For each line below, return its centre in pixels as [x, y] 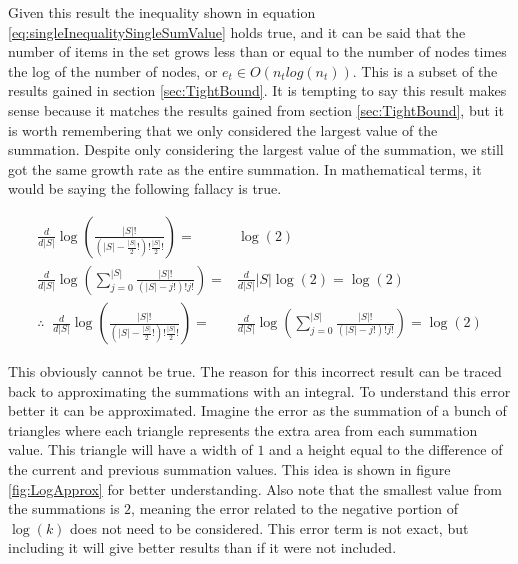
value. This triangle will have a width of [130, 449]
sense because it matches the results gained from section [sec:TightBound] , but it [256, 109]
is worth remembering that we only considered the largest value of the [223, 129]
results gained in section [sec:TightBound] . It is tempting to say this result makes [257, 90]
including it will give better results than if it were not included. [202, 547]
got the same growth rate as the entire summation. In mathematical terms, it [245, 168]
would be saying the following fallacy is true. [145, 188]
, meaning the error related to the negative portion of [294, 508]
